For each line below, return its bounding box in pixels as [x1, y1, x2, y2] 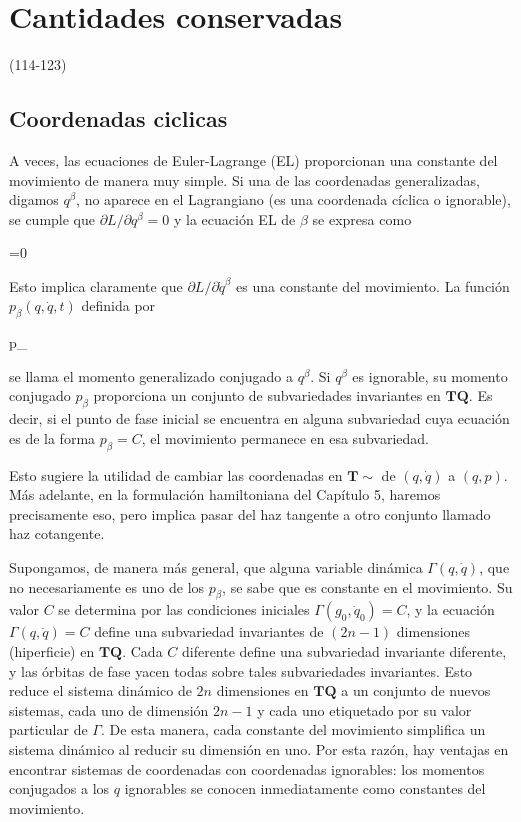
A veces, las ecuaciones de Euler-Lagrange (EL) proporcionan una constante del [9, 149, 498, 170]
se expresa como [312, 208, 412, 229]
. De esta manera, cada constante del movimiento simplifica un [100, 719, 486, 740]
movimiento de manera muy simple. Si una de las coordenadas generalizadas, [9, 169, 480, 190]
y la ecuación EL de [173, 208, 296, 229]
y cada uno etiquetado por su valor [257, 699, 472, 720]
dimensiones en [216, 680, 309, 701]
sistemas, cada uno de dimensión [9, 699, 209, 720]
